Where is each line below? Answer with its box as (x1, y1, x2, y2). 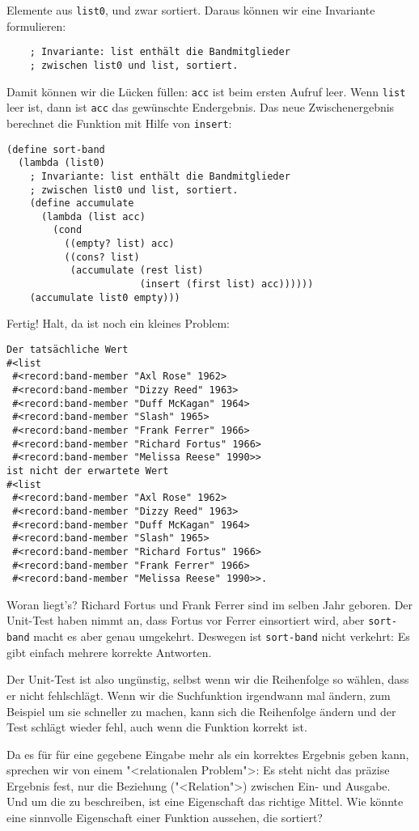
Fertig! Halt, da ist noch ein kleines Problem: (6, 315, 230, 332)
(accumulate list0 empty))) (29, 291, 180, 303)
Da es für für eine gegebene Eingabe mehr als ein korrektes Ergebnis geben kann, (6, 745, 409, 762)
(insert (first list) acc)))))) (139, 278, 314, 290)
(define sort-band (6, 143, 105, 155)
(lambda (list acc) (40, 210, 146, 223)
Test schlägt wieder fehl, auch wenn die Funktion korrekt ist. (6, 719, 307, 736)
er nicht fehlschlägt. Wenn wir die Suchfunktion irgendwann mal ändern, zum (6, 686, 391, 703)
